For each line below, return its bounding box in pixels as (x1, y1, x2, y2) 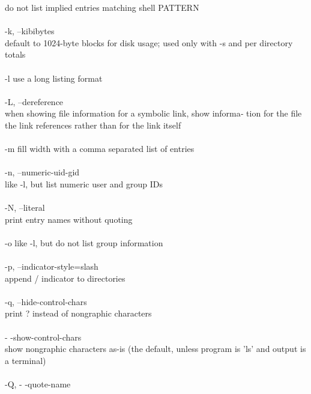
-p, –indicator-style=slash (5, 260, 98, 273)
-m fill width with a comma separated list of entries (5, 142, 195, 155)
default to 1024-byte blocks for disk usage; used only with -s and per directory (5, 36, 293, 49)
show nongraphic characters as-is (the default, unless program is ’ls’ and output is (5, 342, 306, 355)
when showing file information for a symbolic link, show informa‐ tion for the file (5, 107, 302, 120)
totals (5, 48, 26, 61)
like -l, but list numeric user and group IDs (5, 177, 163, 190)
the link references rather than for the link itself (5, 118, 181, 131)
